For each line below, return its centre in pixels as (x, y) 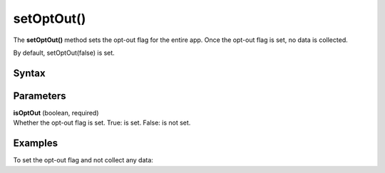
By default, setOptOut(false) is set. (64, 53)
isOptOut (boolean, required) (56, 112)
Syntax (29, 73)
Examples (36, 143)
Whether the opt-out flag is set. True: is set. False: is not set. (102, 123)
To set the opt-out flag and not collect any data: (83, 160)
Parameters (40, 96)
